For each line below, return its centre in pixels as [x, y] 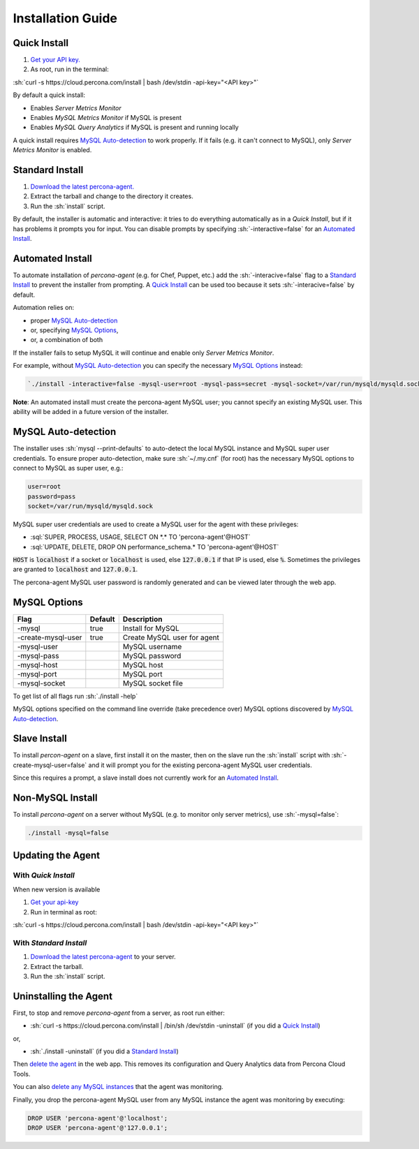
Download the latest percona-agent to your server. [103, 957]
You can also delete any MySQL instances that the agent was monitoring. [118, 1087]
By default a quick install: [49, 95]
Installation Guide [65, 18]
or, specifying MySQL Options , [74, 330]
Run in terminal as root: [64, 912]
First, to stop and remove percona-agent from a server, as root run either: [119, 1013]
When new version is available [57, 889]
